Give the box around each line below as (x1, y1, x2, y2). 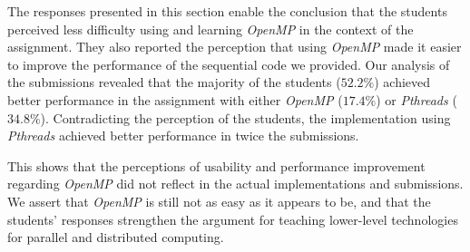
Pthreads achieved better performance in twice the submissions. (7, 126, 359, 145)
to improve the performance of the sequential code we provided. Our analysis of (7, 54, 450, 73)
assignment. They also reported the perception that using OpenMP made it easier (7, 37, 462, 56)
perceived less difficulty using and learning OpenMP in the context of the (7, 19, 414, 38)
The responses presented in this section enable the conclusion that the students (7, 2, 447, 20)
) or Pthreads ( (376, 90, 457, 109)
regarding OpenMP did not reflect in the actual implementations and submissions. (7, 174, 464, 193)
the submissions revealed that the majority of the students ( (7, 73, 341, 92)
